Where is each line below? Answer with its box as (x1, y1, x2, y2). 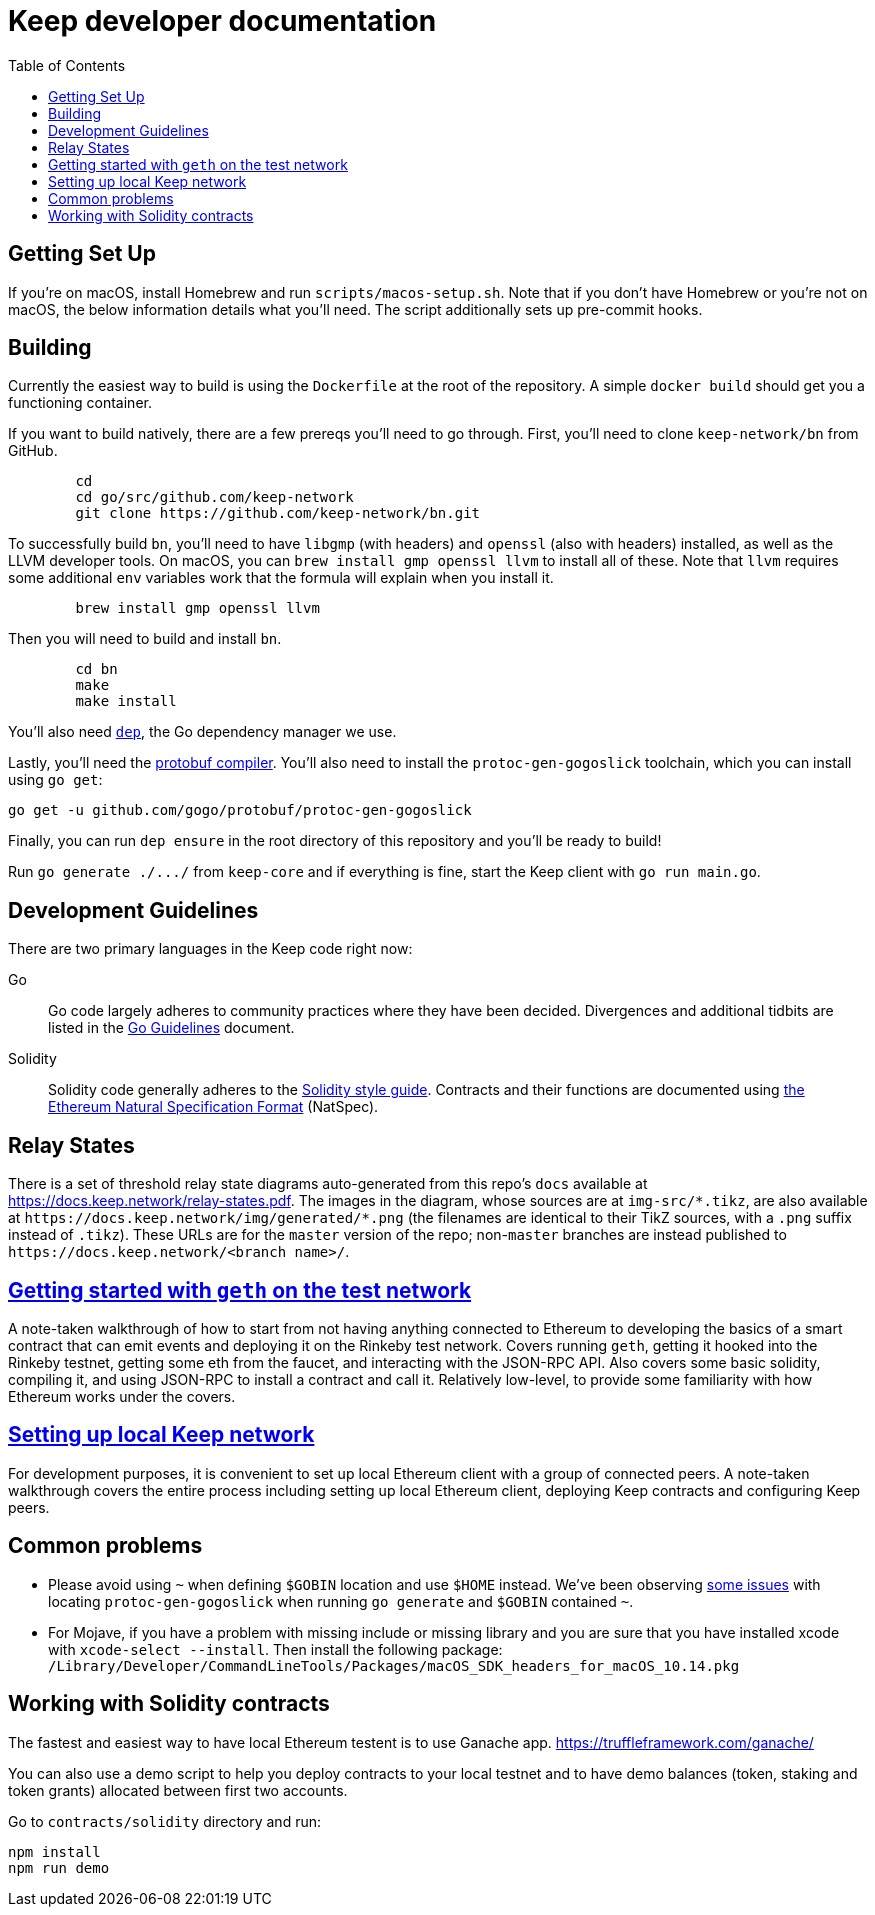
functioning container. (8, 394, 152, 412)
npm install (8, 1843, 101, 1860)
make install (75, 693, 177, 710)
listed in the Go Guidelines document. (48, 1019, 295, 1037)
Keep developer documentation (8, 4, 437, 38)
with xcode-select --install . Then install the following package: (48, 1640, 503, 1658)
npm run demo (8, 1859, 110, 1876)
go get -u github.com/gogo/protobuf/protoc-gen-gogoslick (8, 802, 472, 819)
